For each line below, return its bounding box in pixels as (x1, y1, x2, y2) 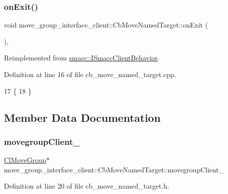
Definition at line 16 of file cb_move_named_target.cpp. (4, 69, 176, 79)
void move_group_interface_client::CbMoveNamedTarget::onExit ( (4, 20, 208, 30)
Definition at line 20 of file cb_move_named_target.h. (4, 181, 169, 191)
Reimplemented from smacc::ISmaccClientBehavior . (4, 53, 160, 63)
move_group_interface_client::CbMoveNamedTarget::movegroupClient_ (4, 164, 224, 174)
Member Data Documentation (4, 110, 161, 125)
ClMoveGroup (4, 155, 46, 165)
